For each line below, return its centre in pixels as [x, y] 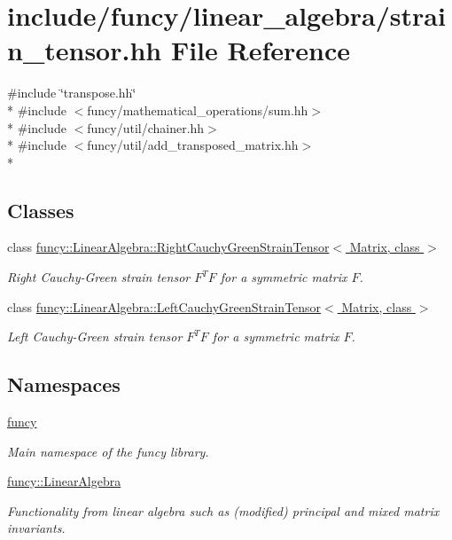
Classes [41, 210]
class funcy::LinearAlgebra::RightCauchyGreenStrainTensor [168, 247]
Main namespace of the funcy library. [108, 451]
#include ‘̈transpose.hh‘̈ [72, 93]
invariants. [36, 528]
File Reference [261, 50]
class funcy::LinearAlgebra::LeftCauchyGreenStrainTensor [164, 306]
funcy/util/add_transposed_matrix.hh [193, 145]
